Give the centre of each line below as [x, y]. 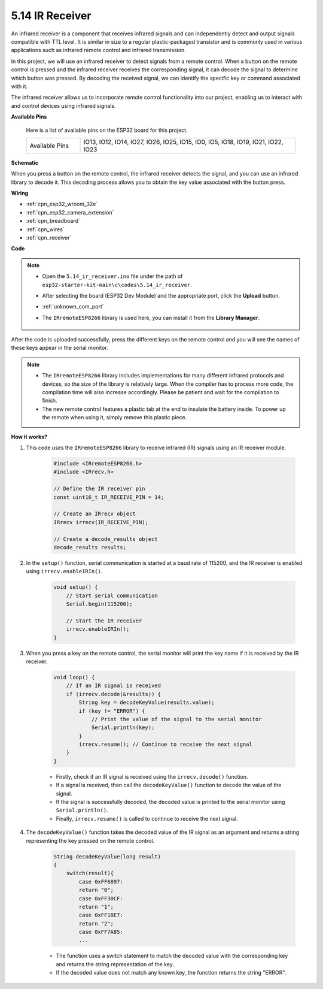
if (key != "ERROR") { [112, 711]
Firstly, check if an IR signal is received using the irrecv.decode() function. [152, 776]
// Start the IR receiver [104, 621]
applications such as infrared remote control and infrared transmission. [99, 50]
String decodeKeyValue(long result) [107, 856]
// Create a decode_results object [106, 539]
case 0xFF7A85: [101, 932]
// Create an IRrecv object [95, 514]
